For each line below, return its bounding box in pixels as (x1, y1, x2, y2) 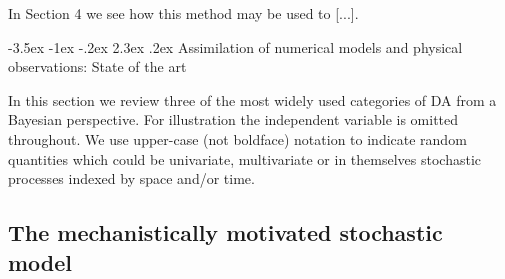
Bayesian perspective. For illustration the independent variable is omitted (8, 109, 459, 130)
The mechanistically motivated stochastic (8, 217, 443, 248)
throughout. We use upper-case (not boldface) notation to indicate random (8, 128, 467, 149)
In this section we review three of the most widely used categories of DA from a (8, 89, 497, 110)
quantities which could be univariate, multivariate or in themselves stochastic (8, 148, 481, 169)
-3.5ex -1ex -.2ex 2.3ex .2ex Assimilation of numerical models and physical (8, 36, 463, 57)
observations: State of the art (8, 56, 187, 77)
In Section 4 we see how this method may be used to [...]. (8, 3, 359, 23)
